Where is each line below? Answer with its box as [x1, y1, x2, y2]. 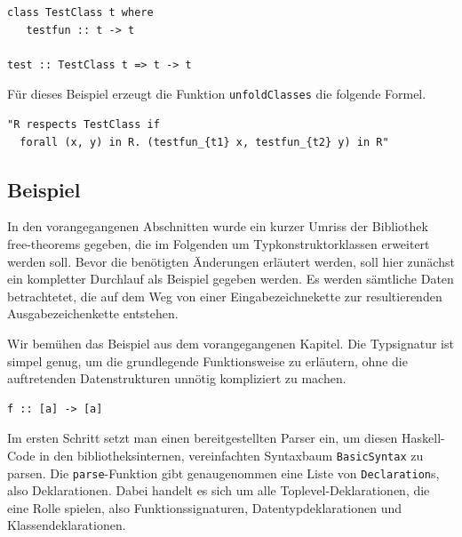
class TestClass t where [7, 6, 154, 19]
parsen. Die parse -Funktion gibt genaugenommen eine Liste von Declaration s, [7, 463, 440, 482]
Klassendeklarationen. [7, 516, 126, 534]
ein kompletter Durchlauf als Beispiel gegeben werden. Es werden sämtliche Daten [7, 269, 454, 288]
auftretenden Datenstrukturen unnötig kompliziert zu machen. [7, 369, 346, 388]
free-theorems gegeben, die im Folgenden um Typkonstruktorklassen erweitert [7, 235, 430, 253]
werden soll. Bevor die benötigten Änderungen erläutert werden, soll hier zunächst [7, 252, 455, 270]
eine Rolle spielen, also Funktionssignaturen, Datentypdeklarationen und [7, 498, 402, 517]
